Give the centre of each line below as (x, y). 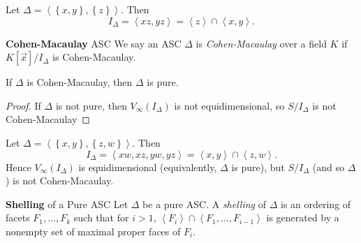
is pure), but (258, 167)
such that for (101, 218)
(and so (328, 167)
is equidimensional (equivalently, (148, 167)
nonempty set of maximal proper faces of (93, 231)
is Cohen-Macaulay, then (80, 82)
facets (18, 218)
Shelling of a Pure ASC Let (67, 204)
